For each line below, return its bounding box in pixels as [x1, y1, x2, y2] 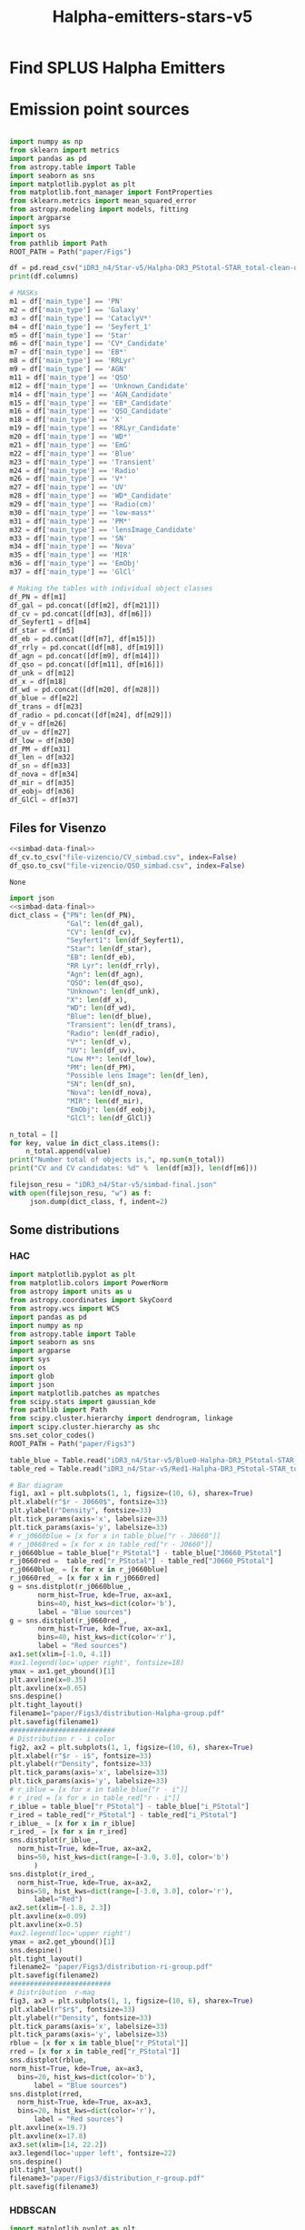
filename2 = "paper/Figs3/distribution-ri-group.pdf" [9, 1963, 213, 1972]
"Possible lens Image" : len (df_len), [66, 1071, 209, 1080]
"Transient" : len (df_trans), [66, 1020, 177, 1030]
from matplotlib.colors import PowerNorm [9, 1279, 169, 1288]
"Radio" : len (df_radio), [66, 1030, 161, 1039]
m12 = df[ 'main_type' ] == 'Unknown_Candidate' [9, 381, 189, 390]
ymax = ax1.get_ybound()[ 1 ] [9, 1666, 116, 1675]
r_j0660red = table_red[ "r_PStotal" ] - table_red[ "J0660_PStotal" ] [9, 1557, 274, 1566]
